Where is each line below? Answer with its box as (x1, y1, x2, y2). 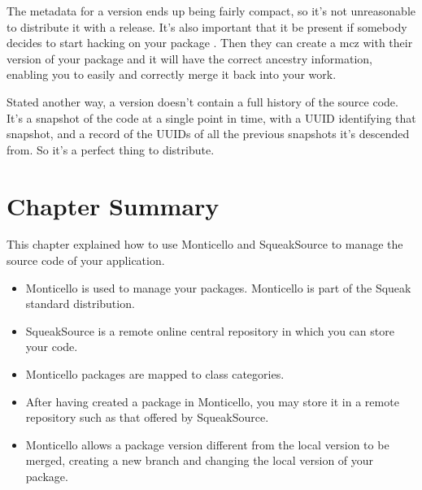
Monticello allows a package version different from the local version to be (25, 436, 389, 453)
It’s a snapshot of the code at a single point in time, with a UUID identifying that (7, 109, 416, 126)
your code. (25, 338, 78, 355)
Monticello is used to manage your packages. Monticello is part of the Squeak (25, 279, 411, 296)
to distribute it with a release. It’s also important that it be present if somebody (7, 18, 407, 35)
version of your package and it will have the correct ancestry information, (7, 50, 372, 67)
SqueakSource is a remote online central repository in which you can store (25, 322, 394, 339)
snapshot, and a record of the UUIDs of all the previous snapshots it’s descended (7, 125, 410, 142)
